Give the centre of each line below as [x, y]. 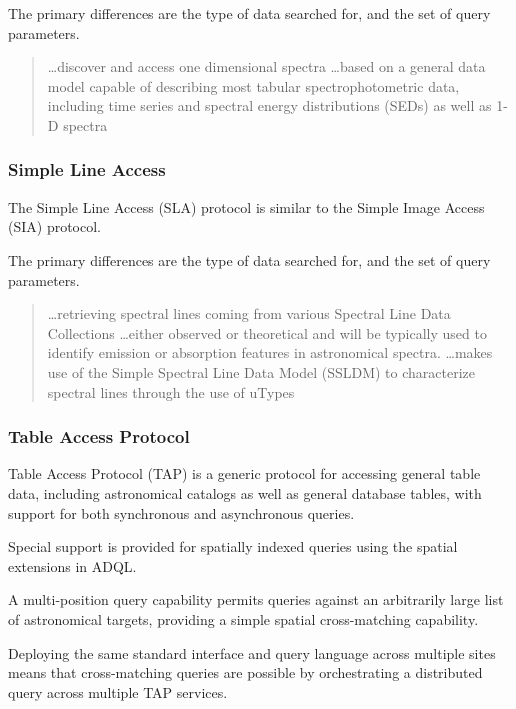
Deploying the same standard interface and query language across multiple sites [252, 652]
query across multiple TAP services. [118, 691]
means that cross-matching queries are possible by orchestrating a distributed [245, 672]
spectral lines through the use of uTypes [171, 391]
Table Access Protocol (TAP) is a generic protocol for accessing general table [244, 473]
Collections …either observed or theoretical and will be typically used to [267, 332]
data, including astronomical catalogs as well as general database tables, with [245, 492]
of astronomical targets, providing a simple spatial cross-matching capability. [243, 618]
